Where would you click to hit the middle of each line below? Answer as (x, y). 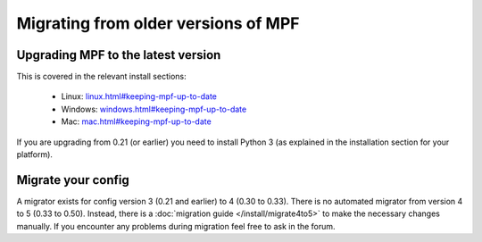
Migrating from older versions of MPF (158, 23)
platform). (35, 154)
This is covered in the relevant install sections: (101, 77)
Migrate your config (73, 180)
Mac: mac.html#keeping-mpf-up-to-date (136, 121)
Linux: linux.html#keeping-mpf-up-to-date (139, 96)
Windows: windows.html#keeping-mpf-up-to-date (154, 109)
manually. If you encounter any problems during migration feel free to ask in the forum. (176, 226)
